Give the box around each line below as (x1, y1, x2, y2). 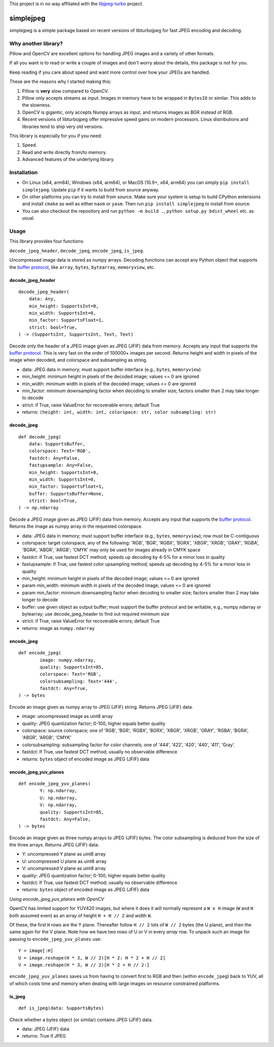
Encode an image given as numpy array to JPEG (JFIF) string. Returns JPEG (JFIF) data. (9, 704, 193, 710)
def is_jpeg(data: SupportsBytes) (18, 1005, 104, 1011)
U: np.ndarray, (40, 795, 78, 801)
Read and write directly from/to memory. (22, 149, 107, 155)
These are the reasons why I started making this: (9, 79, 112, 85)
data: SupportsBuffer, (28, 441, 86, 447)
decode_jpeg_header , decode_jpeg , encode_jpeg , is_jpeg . (9, 247, 145, 253)
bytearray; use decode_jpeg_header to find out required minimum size (22, 611, 169, 617)
